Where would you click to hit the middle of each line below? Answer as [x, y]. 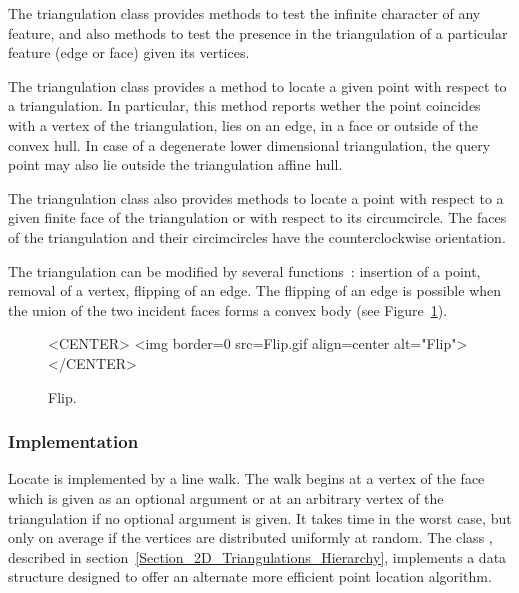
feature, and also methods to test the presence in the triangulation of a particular [258, 32]
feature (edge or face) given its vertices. [129, 52]
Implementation [73, 441]
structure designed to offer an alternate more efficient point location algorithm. [250, 576]
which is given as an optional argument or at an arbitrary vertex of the [226, 497]
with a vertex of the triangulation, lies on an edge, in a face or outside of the [243, 124]
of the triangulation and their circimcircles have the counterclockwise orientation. [257, 236]
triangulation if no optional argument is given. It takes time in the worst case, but [260, 517]
